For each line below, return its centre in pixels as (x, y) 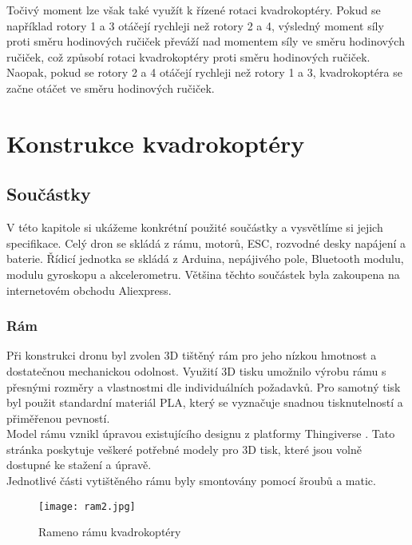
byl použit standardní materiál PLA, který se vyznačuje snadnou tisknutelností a (205, 402)
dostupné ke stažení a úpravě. (79, 465)
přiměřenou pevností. (58, 418)
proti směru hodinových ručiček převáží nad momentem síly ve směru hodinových (206, 41)
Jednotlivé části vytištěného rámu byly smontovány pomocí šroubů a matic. (191, 481)
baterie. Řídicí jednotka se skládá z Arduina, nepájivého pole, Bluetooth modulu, (205, 259)
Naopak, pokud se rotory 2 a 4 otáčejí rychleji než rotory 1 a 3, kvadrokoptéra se (204, 72)
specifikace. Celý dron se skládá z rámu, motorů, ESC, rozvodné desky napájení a (206, 243)
